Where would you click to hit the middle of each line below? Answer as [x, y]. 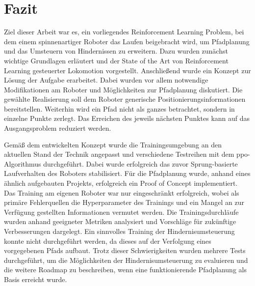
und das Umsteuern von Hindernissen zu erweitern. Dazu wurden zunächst [116, 51]
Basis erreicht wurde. [36, 279]
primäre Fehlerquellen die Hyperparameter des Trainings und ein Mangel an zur [124, 202]
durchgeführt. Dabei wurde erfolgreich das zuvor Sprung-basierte [140, 163]
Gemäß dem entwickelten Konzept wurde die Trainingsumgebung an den [113, 144]
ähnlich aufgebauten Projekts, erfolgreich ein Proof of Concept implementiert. [121, 183]
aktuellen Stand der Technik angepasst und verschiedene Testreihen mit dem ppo [126, 154]
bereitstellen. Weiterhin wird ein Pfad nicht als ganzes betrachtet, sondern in [119, 108]
